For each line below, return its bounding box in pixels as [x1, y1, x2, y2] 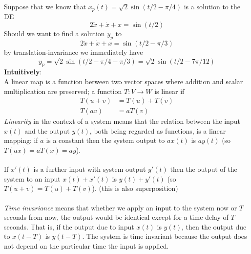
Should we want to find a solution [4, 28, 105, 39]
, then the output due [182, 221, 247, 231]
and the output [24, 125, 70, 136]
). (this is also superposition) [92, 183, 178, 193]
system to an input [4, 173, 61, 184]
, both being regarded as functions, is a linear [89, 125, 226, 136]
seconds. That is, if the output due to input [4, 221, 134, 231]
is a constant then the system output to [46, 135, 165, 145]
